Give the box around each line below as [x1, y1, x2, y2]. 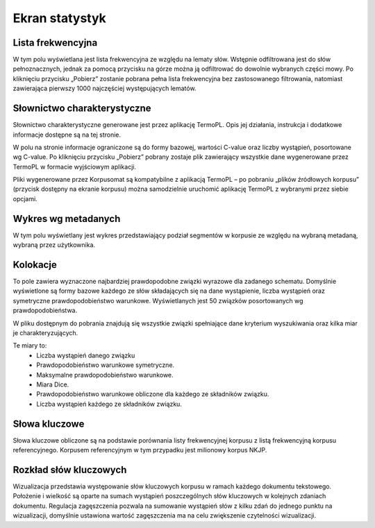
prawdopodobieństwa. [12, 306, 78, 315]
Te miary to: [12, 341, 47, 350]
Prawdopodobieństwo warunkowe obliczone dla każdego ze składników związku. [36, 390, 269, 398]
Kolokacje [12, 259, 57, 271]
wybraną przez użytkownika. [12, 241, 96, 249]
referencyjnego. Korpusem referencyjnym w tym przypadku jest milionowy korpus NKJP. [12, 446, 267, 454]
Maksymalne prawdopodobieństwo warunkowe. [36, 371, 174, 379]
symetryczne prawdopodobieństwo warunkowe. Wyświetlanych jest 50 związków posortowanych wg [12, 296, 303, 305]
